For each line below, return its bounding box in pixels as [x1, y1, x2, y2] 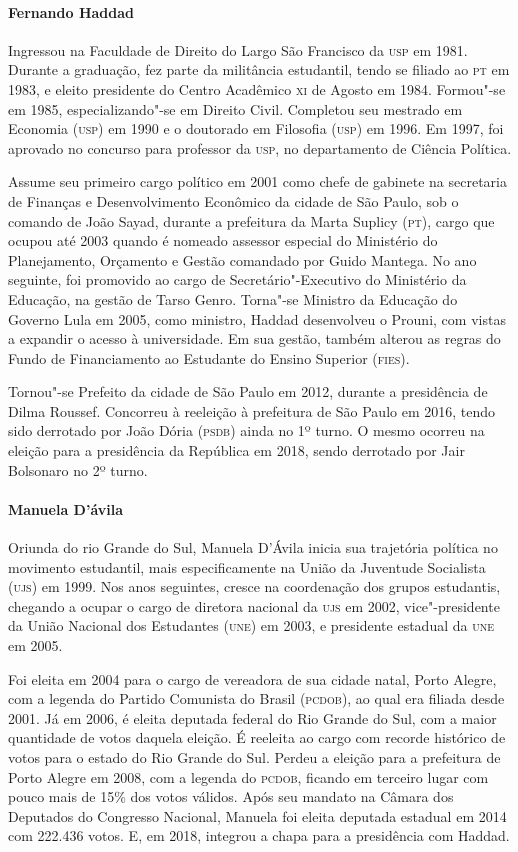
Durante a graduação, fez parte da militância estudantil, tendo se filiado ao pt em [8, 59, 510, 80]
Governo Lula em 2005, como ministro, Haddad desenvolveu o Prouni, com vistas [8, 308, 506, 329]
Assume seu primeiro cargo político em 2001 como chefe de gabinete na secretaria [8, 171, 507, 192]
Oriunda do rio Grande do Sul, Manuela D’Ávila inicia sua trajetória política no [8, 537, 498, 558]
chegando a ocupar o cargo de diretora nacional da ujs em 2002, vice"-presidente [8, 595, 500, 616]
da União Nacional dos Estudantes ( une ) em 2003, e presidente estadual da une [8, 615, 494, 636]
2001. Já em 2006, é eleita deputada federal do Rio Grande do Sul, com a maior [8, 707, 497, 728]
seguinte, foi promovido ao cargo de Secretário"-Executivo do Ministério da [8, 269, 467, 290]
